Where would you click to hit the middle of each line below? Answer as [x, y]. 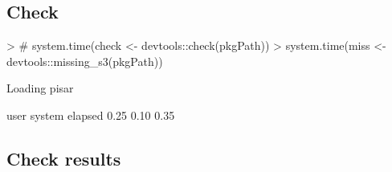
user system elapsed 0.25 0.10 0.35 [91, 115]
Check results [64, 158]
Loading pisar [40, 88]
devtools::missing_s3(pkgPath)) [85, 61]
